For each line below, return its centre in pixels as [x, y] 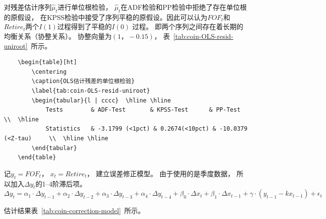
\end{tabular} [54, 148]
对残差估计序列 [28, 7]
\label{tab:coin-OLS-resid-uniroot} [91, 91]
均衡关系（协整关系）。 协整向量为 [58, 36]
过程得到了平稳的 [84, 26]
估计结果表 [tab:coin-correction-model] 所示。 [74, 211]
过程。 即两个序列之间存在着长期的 [188, 26]
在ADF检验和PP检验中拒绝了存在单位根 [184, 7]
